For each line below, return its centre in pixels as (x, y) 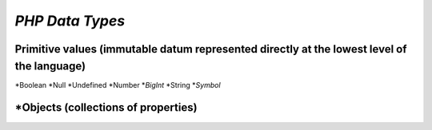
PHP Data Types (70, 21)
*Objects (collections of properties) (106, 108)
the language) (50, 66)
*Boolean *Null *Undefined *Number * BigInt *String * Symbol (118, 85)
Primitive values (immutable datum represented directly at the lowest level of (211, 49)
